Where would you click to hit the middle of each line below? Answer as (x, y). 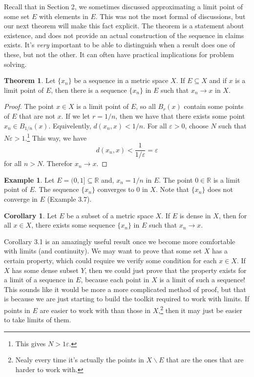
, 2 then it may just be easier (200, 309)
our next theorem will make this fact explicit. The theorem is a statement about (124, 26)
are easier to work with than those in (95, 310)
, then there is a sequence (89, 90)
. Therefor (58, 163)
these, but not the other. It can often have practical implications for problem (119, 54)
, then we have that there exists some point (180, 115)
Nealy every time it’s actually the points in (80, 360)
